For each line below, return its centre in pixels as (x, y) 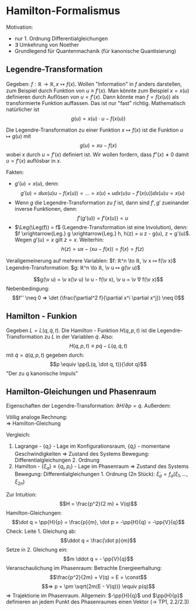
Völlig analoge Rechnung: (37, 417)
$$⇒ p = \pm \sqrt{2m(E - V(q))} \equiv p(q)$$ (98, 586)
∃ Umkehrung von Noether (47, 45)
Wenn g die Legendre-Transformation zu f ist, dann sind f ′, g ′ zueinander (102, 202)
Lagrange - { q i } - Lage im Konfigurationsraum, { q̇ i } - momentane (92, 447)
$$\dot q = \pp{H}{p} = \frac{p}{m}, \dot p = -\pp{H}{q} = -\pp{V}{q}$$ (98, 522)
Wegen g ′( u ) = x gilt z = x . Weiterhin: (59, 240)
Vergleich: (18, 435)
